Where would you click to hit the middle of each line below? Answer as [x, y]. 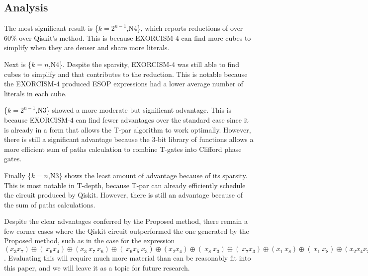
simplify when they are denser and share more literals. [87, 47]
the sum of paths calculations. [50, 204]
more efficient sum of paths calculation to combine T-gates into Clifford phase [123, 149]
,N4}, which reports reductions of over [185, 28]
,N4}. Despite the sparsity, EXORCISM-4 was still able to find [144, 64]
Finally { [18, 175]
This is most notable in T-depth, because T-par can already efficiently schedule [125, 185]
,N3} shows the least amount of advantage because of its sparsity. [148, 175]
